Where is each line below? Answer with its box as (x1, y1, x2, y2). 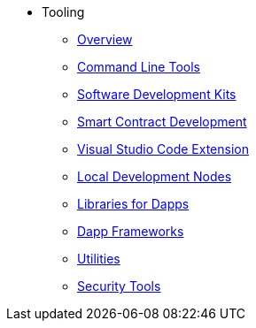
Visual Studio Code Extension (77, 141, 249, 156)
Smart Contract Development (77, 114, 247, 129)
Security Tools (77, 278, 161, 294)
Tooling (42, 4, 85, 19)
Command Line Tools (77, 59, 200, 74)
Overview (77, 32, 133, 47)
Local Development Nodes (77, 169, 232, 184)
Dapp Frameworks (77, 224, 184, 239)
